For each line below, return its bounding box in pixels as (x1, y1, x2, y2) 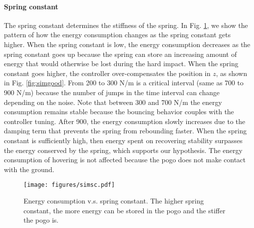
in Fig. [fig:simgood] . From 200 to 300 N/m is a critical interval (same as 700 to (4, 77, 244, 88)
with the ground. (4, 164, 54, 174)
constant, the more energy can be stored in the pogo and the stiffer (24, 205, 226, 215)
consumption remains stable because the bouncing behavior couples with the (4, 106, 234, 117)
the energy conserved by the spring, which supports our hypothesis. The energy (4, 145, 243, 155)
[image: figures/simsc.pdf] (24, 181, 115, 189)
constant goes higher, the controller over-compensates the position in (4, 68, 211, 78)
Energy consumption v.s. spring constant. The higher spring (24, 195, 204, 205)
